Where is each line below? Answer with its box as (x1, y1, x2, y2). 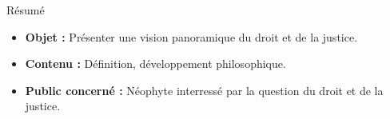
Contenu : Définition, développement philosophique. (25, 55, 286, 72)
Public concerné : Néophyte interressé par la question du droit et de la (25, 81, 384, 98)
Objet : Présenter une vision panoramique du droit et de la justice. (25, 28, 358, 45)
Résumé (6, 2, 45, 18)
